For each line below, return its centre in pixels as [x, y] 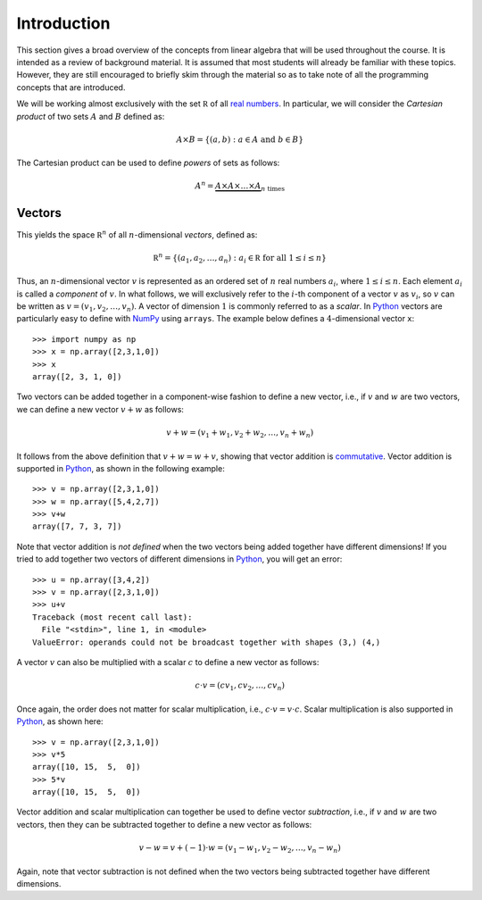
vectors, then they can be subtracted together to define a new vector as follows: [164, 824]
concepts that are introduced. [71, 87]
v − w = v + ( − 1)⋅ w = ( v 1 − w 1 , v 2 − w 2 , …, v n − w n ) [240, 849]
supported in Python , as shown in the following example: [120, 468]
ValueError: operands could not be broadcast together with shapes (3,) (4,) [207, 642]
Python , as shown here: [60, 721]
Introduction [63, 23]
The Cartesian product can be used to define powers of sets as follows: [148, 163]
